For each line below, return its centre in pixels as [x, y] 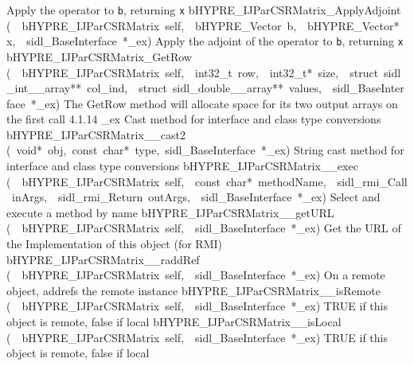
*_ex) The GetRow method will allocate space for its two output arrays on [214, 103]
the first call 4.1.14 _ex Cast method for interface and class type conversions [194, 119]
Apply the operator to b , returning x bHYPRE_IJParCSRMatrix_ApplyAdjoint [204, 10]
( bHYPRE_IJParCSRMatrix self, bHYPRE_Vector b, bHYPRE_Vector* [203, 25]
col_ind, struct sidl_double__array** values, [204, 88]
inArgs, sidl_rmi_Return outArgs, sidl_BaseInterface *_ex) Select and [196, 197]
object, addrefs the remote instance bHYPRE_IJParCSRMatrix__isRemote [193, 290]
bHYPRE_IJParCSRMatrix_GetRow [99, 56]
